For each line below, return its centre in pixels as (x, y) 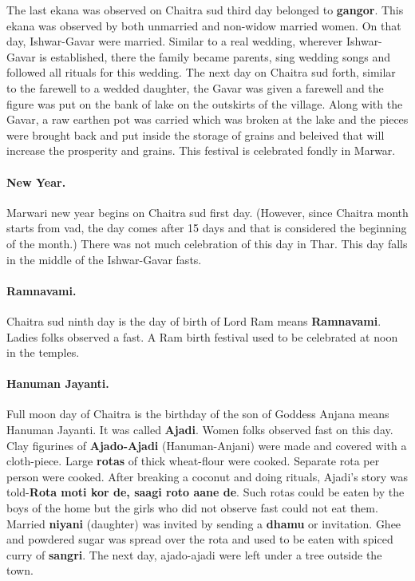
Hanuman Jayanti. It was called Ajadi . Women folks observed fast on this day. (200, 430)
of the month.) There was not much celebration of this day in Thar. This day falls (207, 243)
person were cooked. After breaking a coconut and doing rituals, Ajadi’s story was (207, 476)
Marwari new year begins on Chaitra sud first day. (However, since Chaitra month (207, 212)
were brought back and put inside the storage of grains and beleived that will (196, 134)
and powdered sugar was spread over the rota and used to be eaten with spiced (200, 539)
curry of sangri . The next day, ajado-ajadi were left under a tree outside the (194, 554)
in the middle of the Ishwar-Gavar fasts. (104, 259)
